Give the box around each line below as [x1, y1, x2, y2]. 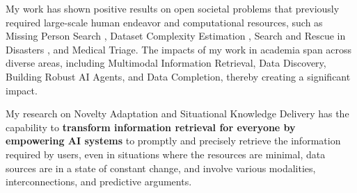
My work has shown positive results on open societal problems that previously [6, 1, 340, 15]
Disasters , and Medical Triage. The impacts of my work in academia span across [6, 42, 352, 56]
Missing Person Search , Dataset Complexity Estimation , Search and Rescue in [6, 28, 346, 43]
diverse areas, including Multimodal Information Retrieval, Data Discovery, [6, 56, 326, 70]
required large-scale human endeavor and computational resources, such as [6, 15, 323, 29]
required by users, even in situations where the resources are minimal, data [6, 146, 326, 161]
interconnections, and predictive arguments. [6, 174, 192, 189]
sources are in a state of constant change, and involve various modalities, [6, 160, 316, 175]
